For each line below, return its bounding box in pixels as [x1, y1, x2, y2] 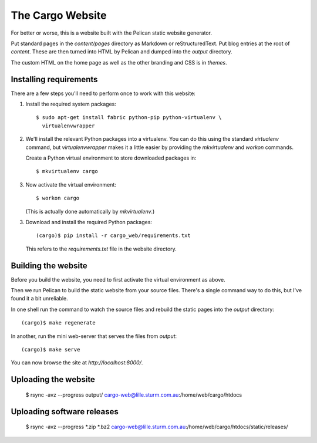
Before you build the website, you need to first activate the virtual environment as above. [11, 276, 225, 283]
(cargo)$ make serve [21, 346, 80, 353]
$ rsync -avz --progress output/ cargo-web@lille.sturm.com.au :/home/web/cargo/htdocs [25, 391, 242, 398]
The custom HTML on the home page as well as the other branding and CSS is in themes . [11, 59, 227, 66]
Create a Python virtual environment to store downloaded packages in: [25, 154, 197, 161]
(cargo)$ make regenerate [21, 320, 96, 326]
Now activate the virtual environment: [25, 181, 117, 188]
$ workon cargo [36, 195, 80, 202]
